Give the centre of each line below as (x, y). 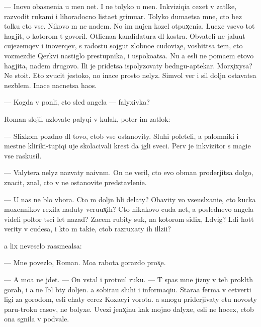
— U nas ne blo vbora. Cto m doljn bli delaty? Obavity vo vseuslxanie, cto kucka (130, 199)
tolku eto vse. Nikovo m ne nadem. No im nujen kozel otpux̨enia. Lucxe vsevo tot (129, 26)
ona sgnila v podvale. (37, 319)
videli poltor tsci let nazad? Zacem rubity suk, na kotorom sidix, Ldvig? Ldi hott (129, 219)
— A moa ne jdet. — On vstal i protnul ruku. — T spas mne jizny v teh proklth (129, 279)
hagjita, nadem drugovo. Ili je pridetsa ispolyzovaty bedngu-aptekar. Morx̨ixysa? (128, 65)
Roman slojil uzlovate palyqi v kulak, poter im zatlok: (87, 118)
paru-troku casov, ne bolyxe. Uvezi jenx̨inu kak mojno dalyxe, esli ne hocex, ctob (129, 309)
